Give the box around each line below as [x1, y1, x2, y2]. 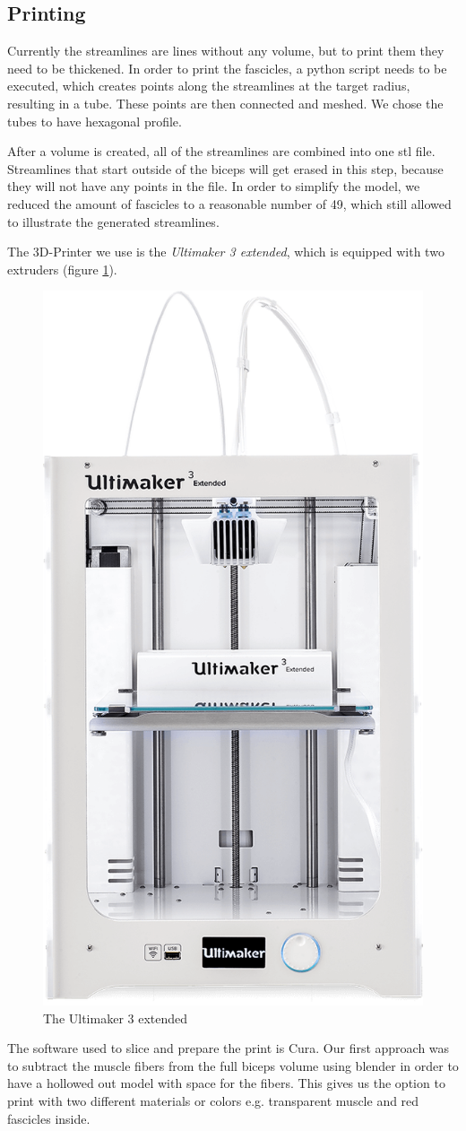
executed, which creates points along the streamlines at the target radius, [7, 76, 410, 95]
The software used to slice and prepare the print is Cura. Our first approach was [7, 1039, 450, 1057]
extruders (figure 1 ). [7, 259, 117, 278]
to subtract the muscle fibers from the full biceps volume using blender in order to [7, 1056, 459, 1074]
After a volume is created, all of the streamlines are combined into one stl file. [7, 142, 436, 161]
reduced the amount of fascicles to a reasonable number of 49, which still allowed [7, 194, 452, 213]
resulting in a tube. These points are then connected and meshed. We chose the [7, 93, 444, 112]
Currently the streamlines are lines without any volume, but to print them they [7, 41, 444, 60]
